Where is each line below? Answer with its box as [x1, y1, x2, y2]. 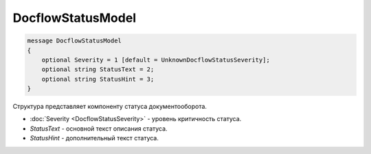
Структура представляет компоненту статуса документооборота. [12, 103, 207, 111]
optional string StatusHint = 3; [41, 75, 155, 83]
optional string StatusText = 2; [41, 66, 155, 73]
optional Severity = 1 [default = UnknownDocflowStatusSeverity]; [41, 55, 271, 64]
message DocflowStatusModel [27, 37, 122, 44]
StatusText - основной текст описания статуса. [30, 124, 168, 133]
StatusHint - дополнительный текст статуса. [30, 134, 159, 142]
